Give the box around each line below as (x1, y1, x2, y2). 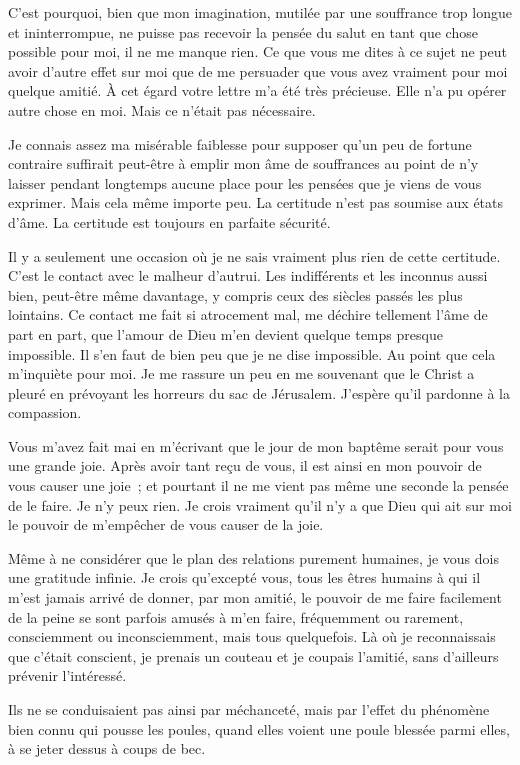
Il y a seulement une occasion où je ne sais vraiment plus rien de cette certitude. (8, 245, 501, 266)
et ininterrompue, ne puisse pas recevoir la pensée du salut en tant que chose (8, 21, 478, 42)
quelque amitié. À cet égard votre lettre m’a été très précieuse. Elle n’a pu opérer (8, 80, 507, 101)
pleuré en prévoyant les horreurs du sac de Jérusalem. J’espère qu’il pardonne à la (8, 382, 510, 403)
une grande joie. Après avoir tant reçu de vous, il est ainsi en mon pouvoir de (8, 455, 482, 476)
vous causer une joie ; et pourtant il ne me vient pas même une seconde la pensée (8, 475, 509, 496)
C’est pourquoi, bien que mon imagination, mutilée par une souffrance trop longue (8, 2, 512, 22)
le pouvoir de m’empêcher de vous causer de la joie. (8, 514, 324, 535)
